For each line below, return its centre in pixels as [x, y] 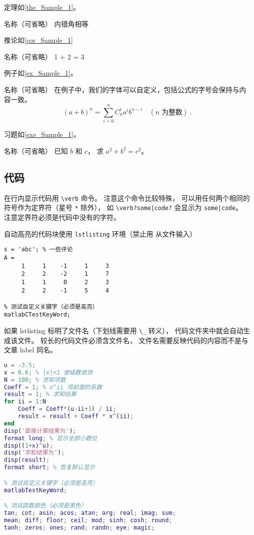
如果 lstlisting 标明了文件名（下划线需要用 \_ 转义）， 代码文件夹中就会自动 [124, 331]
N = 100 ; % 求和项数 [35, 380]
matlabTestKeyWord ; [35, 490]
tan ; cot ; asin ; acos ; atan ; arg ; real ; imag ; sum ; [90, 513]
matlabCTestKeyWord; [37, 315]
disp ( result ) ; [27, 460]
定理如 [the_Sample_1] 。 [42, 7]
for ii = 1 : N [25, 402]
